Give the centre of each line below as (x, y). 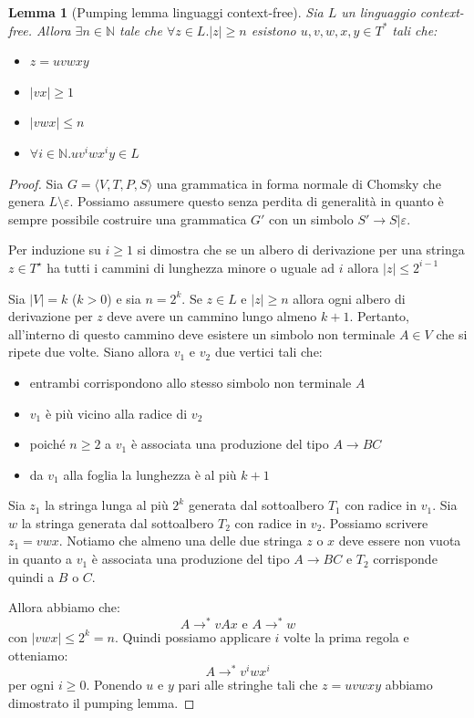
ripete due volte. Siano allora (89, 352)
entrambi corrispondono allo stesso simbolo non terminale (191, 382)
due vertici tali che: (268, 352)
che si (452, 333)
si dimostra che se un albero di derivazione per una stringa (301, 250)
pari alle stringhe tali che (248, 685)
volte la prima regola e (346, 636)
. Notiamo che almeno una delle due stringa (180, 541)
